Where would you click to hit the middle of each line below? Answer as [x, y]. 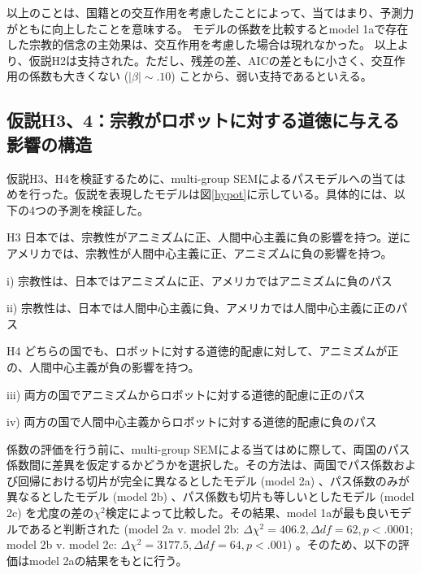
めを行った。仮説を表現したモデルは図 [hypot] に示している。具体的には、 [200, 194]
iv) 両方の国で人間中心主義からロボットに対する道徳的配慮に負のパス [192, 422]
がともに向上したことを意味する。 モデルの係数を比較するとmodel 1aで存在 [208, 28]
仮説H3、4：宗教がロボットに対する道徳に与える [203, 120]
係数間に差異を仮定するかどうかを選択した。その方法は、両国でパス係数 [200, 465]
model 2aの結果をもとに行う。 [108, 560]
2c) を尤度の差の [50, 513]
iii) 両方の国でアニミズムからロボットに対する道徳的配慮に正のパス [186, 394]
